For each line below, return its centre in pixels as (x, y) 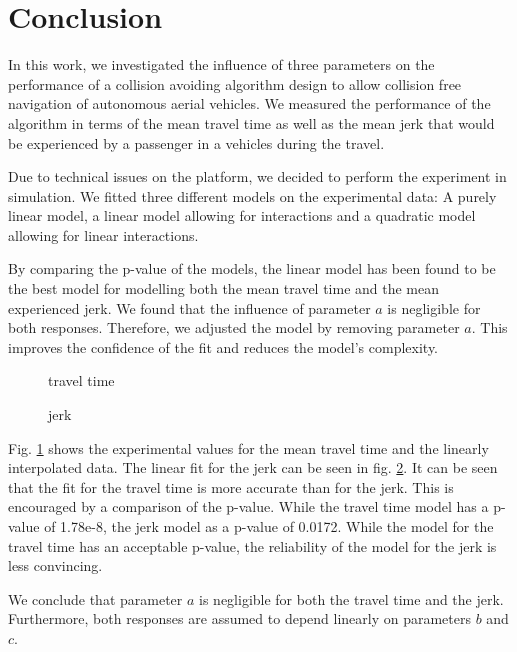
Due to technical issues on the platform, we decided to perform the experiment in (257, 176)
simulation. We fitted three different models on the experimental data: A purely (252, 195)
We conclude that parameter (95, 598)
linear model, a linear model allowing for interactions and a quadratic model (242, 215)
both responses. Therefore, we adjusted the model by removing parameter (234, 327)
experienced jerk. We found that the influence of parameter (189, 307)
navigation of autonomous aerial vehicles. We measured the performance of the (249, 103)
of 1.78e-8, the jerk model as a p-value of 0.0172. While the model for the (269, 526)
